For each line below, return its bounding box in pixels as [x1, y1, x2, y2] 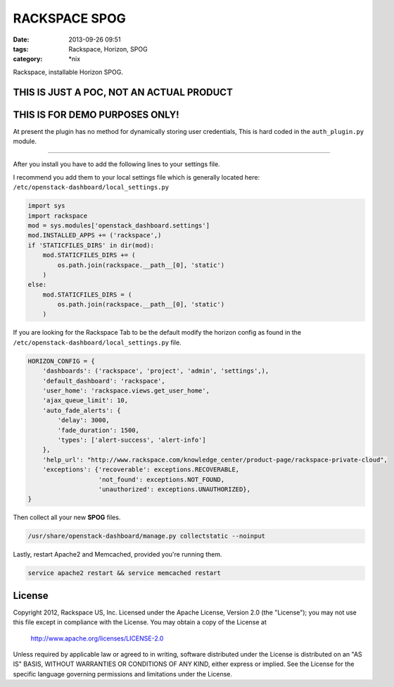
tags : [13, 44, 29, 53]
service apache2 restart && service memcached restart [27, 569, 221, 577]
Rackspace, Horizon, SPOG [68, 44, 148, 53]
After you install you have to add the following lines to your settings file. [13, 160, 221, 168]
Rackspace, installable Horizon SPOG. [13, 68, 123, 76]
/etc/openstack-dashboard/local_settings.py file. [13, 338, 182, 347]
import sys [27, 202, 65, 210]
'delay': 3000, [57, 416, 110, 424]
